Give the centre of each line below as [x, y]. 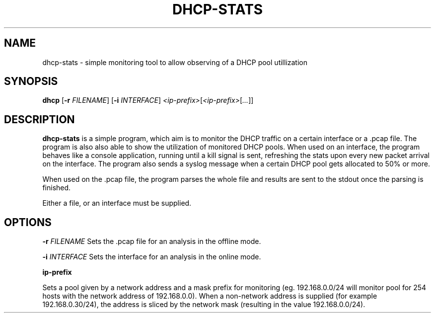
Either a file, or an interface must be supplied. [117, 203]
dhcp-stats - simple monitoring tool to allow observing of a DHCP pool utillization [175, 62]
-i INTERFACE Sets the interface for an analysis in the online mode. [152, 257]
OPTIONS [28, 222]
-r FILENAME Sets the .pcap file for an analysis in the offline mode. [152, 241]
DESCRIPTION [39, 119]
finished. [57, 188]
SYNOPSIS [31, 81]
